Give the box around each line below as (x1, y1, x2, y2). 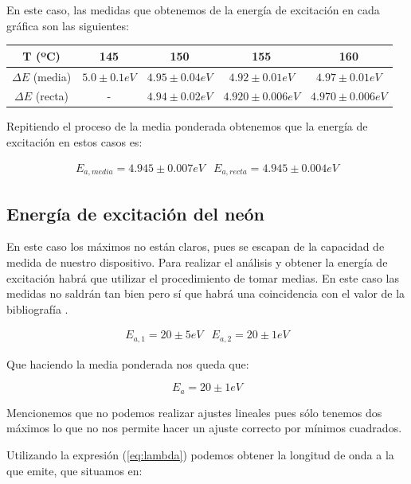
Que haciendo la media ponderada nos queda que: (6, 355, 249, 372)
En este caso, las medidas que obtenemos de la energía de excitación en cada (6, 2, 380, 18)
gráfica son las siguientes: (6, 17, 129, 33)
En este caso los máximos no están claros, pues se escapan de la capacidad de (6, 238, 385, 255)
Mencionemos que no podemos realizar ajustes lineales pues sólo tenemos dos (6, 404, 382, 420)
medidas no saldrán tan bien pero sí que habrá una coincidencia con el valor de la (6, 285, 405, 302)
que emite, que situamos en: (6, 462, 143, 478)
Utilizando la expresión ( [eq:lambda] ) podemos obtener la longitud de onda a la (6, 447, 394, 463)
